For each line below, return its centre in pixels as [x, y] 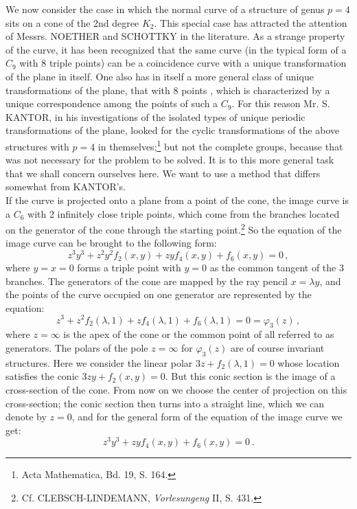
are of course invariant [277, 347]
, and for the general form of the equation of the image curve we [207, 417]
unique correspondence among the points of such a [112, 103]
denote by [26, 417]
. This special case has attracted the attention [251, 22]
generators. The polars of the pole [77, 347]
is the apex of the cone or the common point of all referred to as [199, 334]
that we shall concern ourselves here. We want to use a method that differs [163, 173]
